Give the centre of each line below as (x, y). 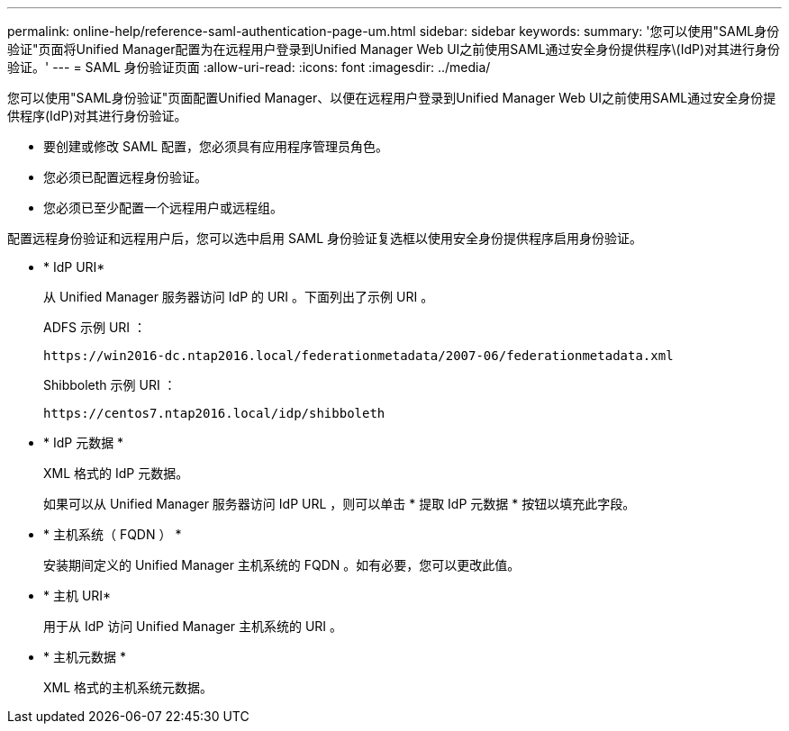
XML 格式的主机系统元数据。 (128, 687)
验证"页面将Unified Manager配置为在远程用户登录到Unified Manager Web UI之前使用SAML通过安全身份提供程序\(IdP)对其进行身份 (394, 49)
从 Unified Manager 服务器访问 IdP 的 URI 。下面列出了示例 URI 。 (239, 297)
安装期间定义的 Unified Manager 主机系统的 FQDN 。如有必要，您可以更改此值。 (282, 565)
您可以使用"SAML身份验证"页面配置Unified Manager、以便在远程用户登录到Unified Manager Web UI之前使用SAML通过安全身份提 (392, 98)
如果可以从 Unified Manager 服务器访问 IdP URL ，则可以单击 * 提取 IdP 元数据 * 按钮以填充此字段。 (340, 504)
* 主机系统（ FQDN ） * (113, 534)
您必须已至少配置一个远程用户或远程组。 (163, 208)
